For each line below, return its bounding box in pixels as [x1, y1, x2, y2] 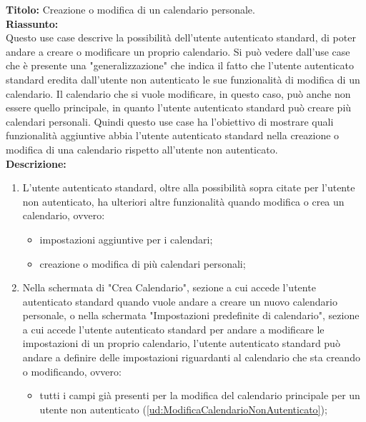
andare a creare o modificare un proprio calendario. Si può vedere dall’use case [6, 44, 350, 59]
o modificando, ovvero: [22, 363, 122, 378]
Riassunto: [6, 16, 59, 31]
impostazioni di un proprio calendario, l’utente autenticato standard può [22, 336, 340, 351]
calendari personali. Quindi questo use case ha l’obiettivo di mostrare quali [6, 114, 334, 129]
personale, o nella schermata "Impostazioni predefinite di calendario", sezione [22, 308, 360, 323]
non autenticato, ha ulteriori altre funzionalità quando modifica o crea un [22, 194, 345, 209]
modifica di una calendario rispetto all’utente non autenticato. [6, 141, 278, 156]
